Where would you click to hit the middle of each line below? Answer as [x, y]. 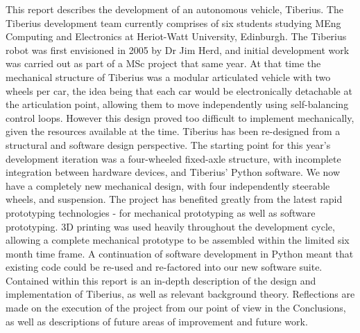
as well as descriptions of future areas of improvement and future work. [157, 321]
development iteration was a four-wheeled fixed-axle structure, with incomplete [173, 158]
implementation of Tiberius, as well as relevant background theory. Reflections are [180, 294]
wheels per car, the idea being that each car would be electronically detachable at [179, 90]
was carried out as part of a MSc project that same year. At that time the [163, 63]
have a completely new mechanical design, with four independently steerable [168, 185]
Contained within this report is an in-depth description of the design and [161, 280]
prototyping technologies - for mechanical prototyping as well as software [161, 212]
